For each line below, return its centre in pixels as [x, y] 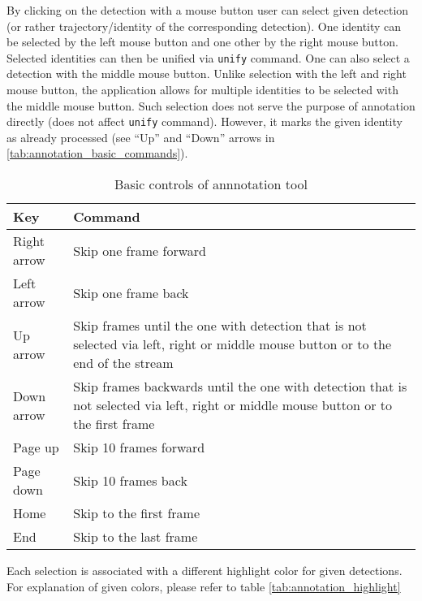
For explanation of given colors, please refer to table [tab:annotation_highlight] [204, 586]
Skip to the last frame [136, 537]
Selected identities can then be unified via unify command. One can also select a [208, 57]
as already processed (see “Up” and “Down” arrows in [141, 137]
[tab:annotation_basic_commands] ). [97, 153]
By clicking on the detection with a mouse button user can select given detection [208, 10]
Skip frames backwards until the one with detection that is [240, 387]
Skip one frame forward [140, 250]
